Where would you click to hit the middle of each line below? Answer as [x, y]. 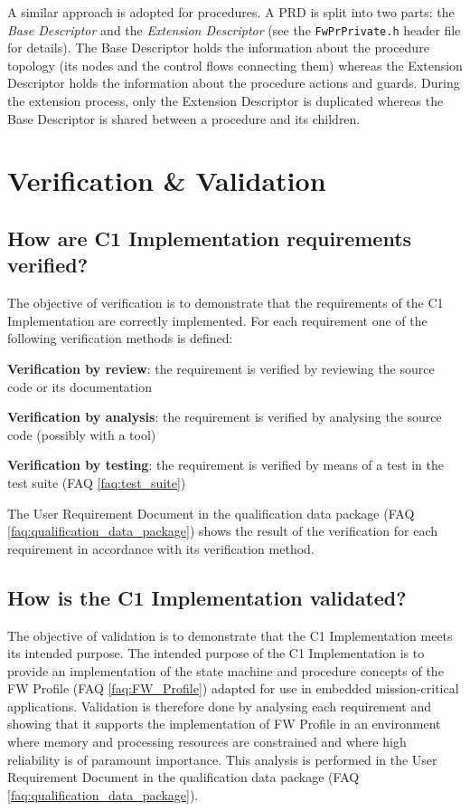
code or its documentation [80, 386]
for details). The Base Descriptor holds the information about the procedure [218, 48]
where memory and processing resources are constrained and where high [207, 742]
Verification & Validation [167, 181]
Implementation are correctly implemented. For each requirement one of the [217, 320]
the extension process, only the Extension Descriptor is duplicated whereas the [226, 101]
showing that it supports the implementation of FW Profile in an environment [224, 724]
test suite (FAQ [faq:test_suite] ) [97, 482]
